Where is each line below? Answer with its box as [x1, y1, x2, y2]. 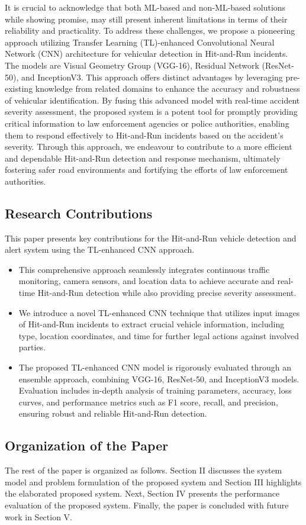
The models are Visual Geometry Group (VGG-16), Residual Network [5, 59, 259, 71]
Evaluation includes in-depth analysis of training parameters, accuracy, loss [18, 384, 292, 397]
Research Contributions [5, 204, 153, 222]
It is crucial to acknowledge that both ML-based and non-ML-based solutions [5, 1, 286, 13]
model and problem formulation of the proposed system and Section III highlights [5, 475, 302, 488]
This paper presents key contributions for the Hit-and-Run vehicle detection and [5, 231, 297, 244]
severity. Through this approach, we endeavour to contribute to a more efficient [5, 140, 292, 153]
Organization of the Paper [5, 436, 169, 455]
